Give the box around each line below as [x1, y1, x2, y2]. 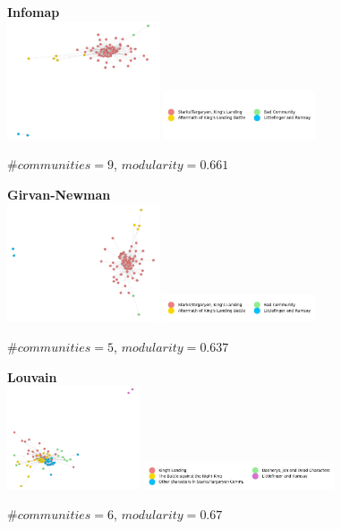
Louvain [7, 367, 57, 386]
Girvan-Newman [7, 184, 111, 203]
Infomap [7, 3, 60, 21]
